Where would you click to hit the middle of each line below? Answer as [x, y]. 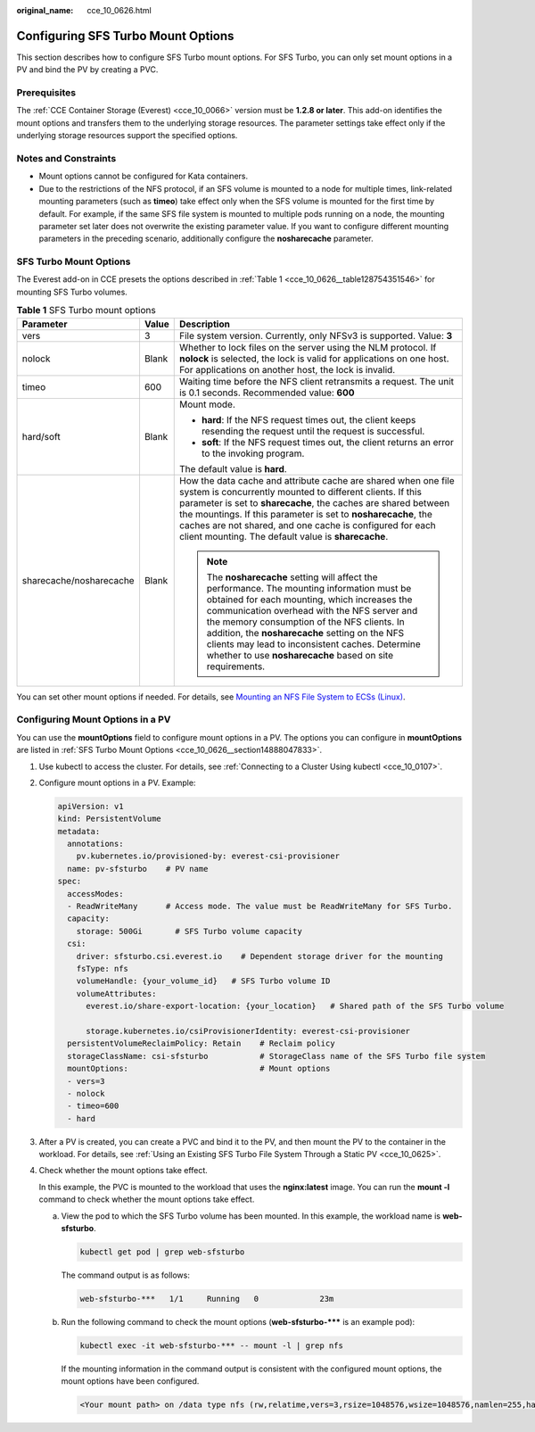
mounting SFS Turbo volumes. [72, 292]
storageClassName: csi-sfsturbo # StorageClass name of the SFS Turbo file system [276, 1056]
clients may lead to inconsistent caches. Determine [313, 644]
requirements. [236, 666]
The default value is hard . [233, 468]
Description [205, 324]
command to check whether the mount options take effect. [147, 1199]
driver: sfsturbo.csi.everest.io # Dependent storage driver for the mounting [259, 956]
